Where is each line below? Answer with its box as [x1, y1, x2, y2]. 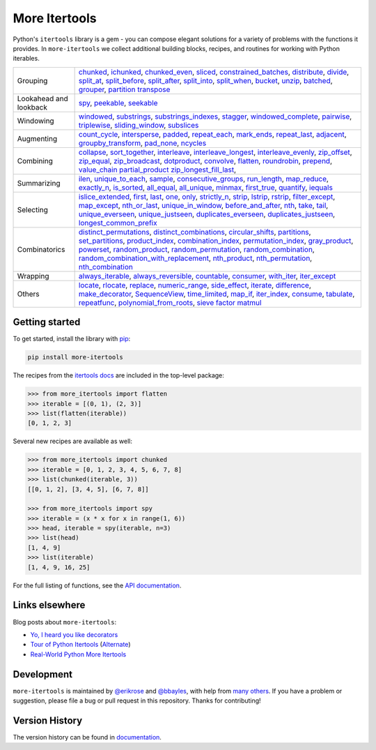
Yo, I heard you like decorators [30, 630, 118, 638]
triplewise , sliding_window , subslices [78, 120, 199, 130]
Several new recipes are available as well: [13, 437, 132, 446]
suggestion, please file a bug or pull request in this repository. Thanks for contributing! [13, 696, 261, 705]
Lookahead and [17, 93, 69, 103]
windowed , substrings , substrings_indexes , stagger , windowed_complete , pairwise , [78, 112, 352, 121]
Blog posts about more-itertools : [13, 617, 117, 626]
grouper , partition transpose [78, 84, 171, 94]
